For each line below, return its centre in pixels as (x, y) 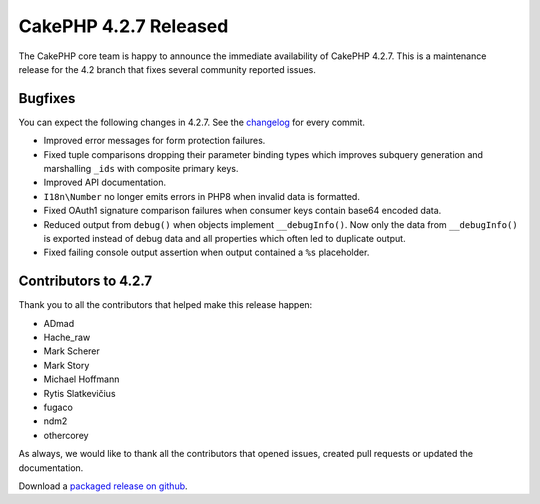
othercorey (66, 435)
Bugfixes (47, 98)
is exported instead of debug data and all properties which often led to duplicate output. (224, 238)
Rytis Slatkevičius (79, 393)
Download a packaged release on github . (103, 486)
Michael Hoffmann (81, 379)
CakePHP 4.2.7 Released (123, 26)
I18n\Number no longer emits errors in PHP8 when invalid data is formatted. (201, 196)
